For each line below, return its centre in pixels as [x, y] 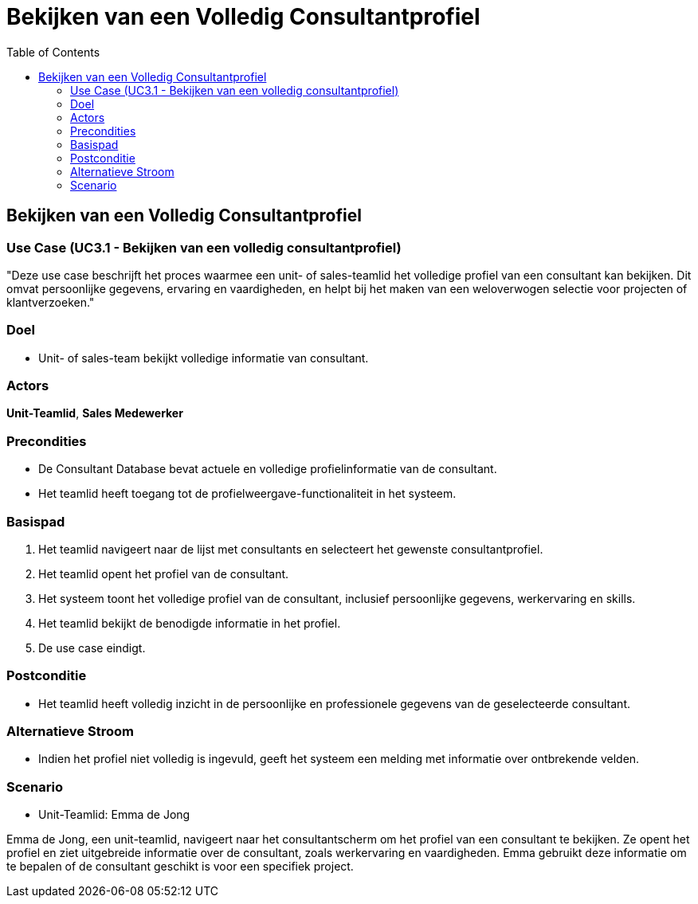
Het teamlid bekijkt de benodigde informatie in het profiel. [190, 623]
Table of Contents [53, 52]
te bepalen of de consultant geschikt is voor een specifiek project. [180, 867]
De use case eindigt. [92, 648]
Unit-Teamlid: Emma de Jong [114, 815]
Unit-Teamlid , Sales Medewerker [95, 413]
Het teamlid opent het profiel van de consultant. [164, 573]
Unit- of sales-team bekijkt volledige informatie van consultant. [204, 358]
